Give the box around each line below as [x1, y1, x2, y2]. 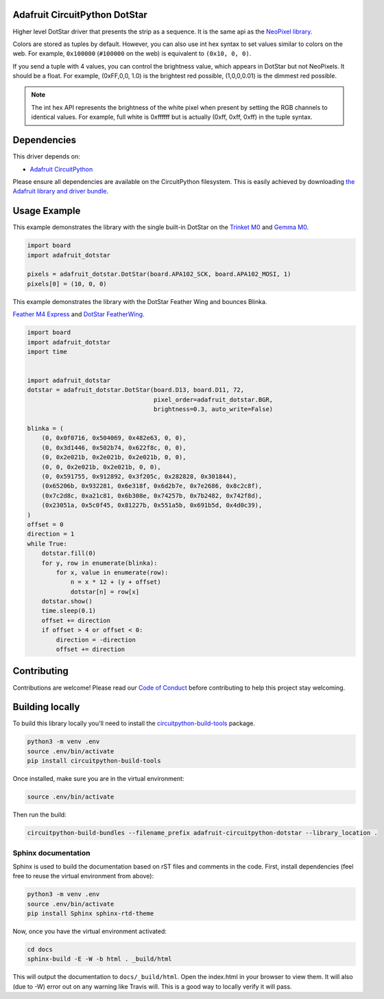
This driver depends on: [12, 152, 80, 161]
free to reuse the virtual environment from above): [12, 872, 154, 880]
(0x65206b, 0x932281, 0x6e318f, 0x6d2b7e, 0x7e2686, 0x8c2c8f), [41, 482, 263, 490]
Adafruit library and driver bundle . [12, 187, 109, 196]
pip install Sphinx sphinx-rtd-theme [27, 910, 154, 917]
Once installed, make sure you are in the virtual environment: [12, 775, 184, 783]
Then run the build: [12, 810, 67, 819]
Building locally [12, 701, 80, 713]
